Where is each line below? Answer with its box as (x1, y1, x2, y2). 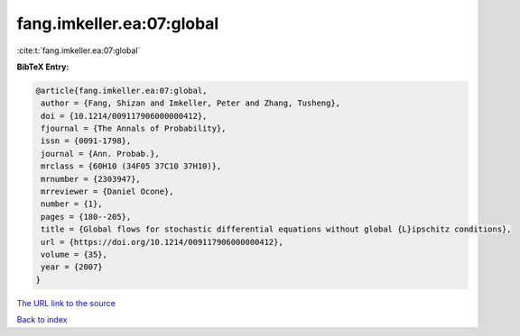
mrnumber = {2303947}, (41, 174, 142, 184)
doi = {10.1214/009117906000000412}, (41, 111, 208, 121)
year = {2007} (41, 262, 103, 272)
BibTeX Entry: (16, 61, 70, 72)
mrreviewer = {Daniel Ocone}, (41, 186, 175, 197)
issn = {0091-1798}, (41, 136, 132, 146)
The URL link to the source (16, 297, 116, 308)
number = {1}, (41, 199, 103, 209)
